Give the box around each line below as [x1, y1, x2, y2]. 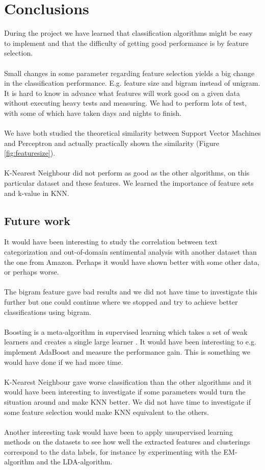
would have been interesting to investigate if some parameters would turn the [4, 386, 246, 397]
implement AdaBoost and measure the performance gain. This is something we [4, 346, 250, 357]
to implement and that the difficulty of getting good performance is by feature [4, 37, 249, 48]
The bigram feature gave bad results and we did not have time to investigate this [4, 286, 257, 297]
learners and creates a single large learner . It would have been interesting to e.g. [4, 336, 256, 347]
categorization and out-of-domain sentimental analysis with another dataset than [4, 246, 257, 257]
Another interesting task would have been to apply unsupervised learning [4, 426, 233, 437]
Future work [4, 212, 71, 228]
